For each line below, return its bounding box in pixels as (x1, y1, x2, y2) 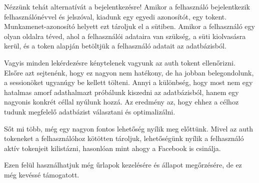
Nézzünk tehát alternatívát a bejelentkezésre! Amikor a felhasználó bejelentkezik (4, 1, 250, 11)
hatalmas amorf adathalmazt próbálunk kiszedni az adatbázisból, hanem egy (4, 86, 239, 97)
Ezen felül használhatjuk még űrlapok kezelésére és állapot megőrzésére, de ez (4, 159, 242, 170)
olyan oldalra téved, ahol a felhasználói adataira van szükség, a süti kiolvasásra (4, 30, 246, 41)
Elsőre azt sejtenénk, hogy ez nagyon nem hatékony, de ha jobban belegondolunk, (4, 67, 254, 77)
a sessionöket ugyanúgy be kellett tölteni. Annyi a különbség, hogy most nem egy (4, 77, 253, 87)
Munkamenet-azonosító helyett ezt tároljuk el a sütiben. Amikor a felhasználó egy (4, 21, 255, 31)
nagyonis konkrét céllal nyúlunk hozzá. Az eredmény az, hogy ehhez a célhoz (4, 96, 239, 107)
